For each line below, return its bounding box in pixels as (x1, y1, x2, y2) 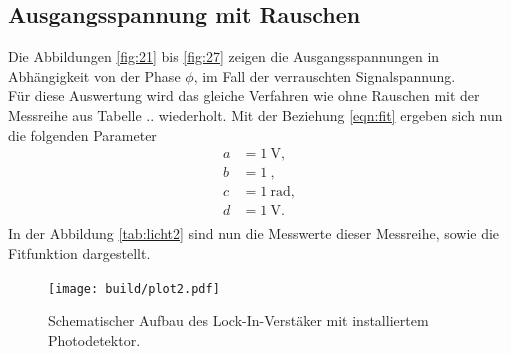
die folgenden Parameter (8, 124, 157, 145)
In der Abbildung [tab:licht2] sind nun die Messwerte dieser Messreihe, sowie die (8, 223, 500, 244)
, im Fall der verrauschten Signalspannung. (193, 65, 456, 86)
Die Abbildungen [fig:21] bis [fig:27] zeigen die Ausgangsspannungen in (8, 46, 440, 67)
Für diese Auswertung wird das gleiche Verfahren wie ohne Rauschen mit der (8, 85, 480, 106)
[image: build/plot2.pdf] (48, 281, 220, 296)
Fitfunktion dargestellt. (8, 242, 151, 263)
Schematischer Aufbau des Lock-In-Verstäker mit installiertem (48, 310, 429, 331)
